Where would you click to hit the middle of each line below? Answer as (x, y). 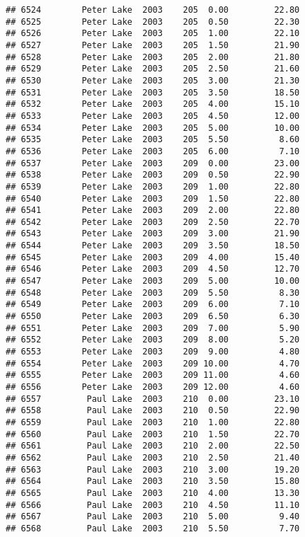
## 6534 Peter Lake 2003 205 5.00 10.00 (153, 128)
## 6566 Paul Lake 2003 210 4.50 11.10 (153, 505)
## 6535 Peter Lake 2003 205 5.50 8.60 (153, 140)
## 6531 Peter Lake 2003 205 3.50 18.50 (153, 92)
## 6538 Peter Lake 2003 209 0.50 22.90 (153, 175)
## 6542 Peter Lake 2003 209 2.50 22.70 (153, 222)
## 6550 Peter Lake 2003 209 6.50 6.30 (153, 317)
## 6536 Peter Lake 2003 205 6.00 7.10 (153, 151)
